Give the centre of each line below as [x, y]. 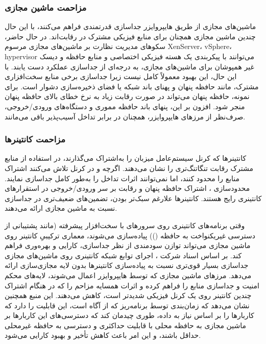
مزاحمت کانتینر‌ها [35, 139]
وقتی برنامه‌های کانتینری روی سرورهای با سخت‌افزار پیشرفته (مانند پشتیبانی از [125, 225]
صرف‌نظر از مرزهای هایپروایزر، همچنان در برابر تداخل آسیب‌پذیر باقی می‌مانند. [125, 116]
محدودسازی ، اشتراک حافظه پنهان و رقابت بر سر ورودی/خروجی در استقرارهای [127, 188]
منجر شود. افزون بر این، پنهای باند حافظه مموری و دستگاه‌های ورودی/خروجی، [125, 106]
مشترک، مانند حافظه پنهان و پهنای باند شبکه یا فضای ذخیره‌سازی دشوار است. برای [132, 86]
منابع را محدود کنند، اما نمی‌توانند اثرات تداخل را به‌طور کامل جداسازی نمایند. [122, 178]
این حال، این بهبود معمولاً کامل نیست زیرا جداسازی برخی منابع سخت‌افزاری [121, 76]
